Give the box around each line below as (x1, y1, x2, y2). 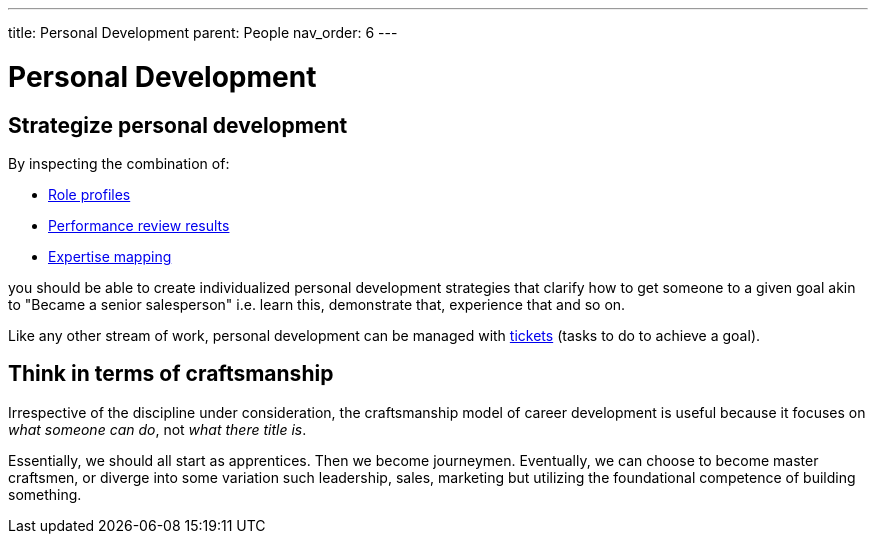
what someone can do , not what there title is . (8, 420, 307, 438)
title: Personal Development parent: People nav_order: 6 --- (8, 24, 398, 41)
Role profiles (48, 185, 131, 203)
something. (8, 485, 82, 503)
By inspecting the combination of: (8, 154, 230, 172)
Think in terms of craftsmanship (8, 361, 334, 387)
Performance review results (48, 216, 230, 234)
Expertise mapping (48, 247, 172, 265)
